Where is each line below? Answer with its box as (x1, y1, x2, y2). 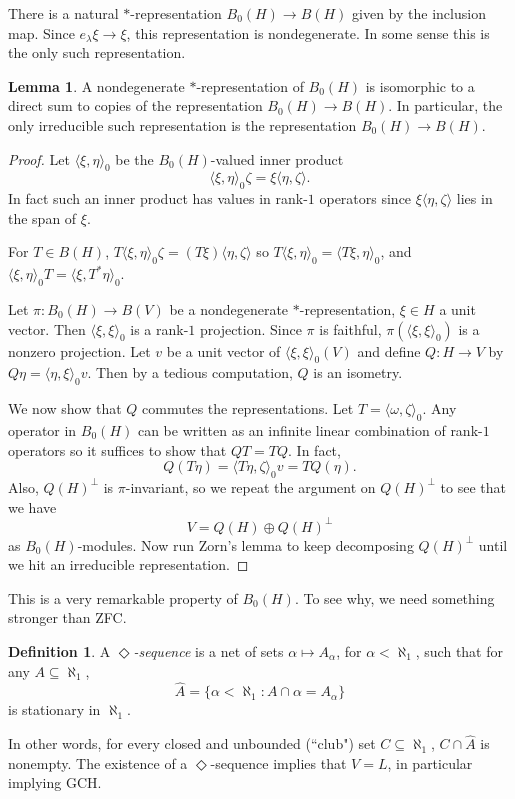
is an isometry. (313, 362, 403, 383)
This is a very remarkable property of (8, 587, 238, 608)
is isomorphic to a (365, 75, 475, 96)
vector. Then (8, 318, 86, 339)
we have (8, 496, 57, 517)
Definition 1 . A (8, 640, 111, 661)
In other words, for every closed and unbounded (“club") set (8, 733, 376, 754)
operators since (319, 188, 412, 209)
